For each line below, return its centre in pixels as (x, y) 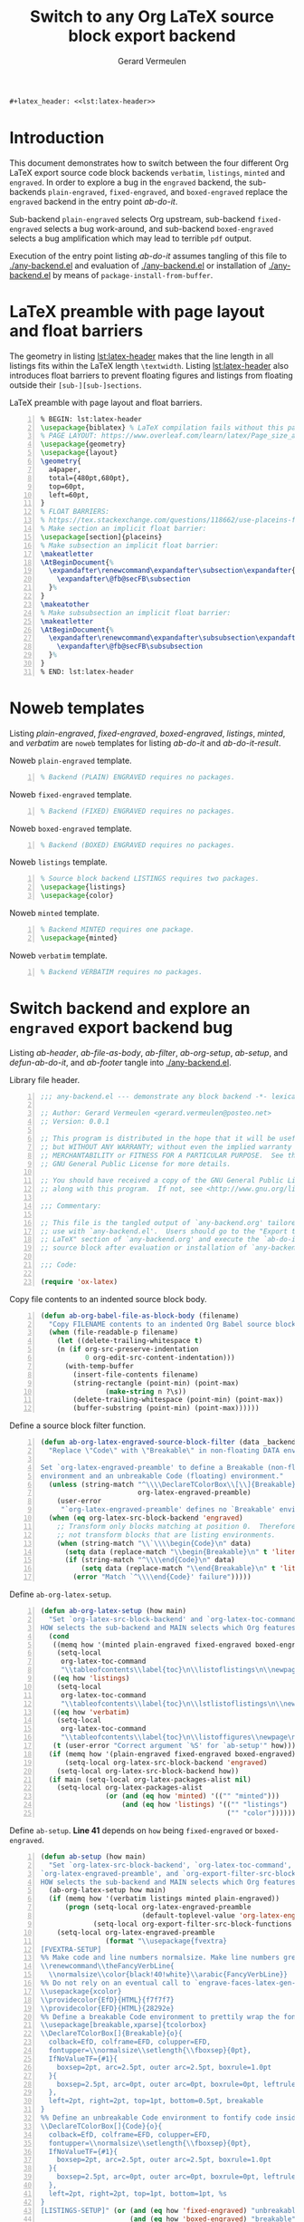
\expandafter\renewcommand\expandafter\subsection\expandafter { (172, 571)
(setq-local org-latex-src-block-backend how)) (148, 1771)
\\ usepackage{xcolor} (81, 1991)
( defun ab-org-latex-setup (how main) (114, 1611)
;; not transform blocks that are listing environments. (166, 1535)
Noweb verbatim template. (59, 955)
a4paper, (65, 469)
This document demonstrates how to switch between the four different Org (149, 163)
